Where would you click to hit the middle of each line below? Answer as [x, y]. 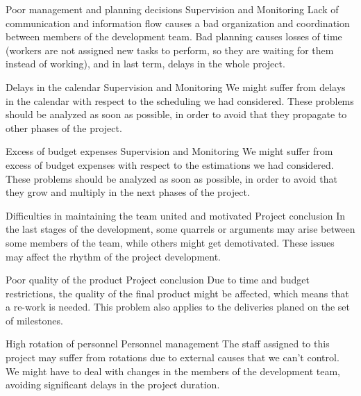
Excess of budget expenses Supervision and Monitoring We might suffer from [169, 151]
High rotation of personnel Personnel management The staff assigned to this [168, 344]
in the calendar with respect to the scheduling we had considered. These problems [180, 100]
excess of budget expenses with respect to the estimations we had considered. [170, 164]
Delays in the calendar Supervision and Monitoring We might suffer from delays [176, 86]
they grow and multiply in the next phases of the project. [128, 192]
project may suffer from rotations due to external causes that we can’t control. [173, 357]
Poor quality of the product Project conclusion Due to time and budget [158, 280]
